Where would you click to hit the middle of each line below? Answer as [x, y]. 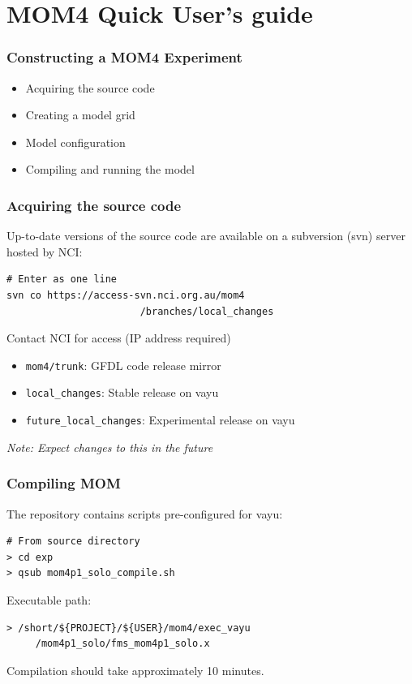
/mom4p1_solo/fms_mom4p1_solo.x [122, 644]
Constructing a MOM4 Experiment [124, 57]
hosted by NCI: [45, 251]
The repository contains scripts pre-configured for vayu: [145, 513]
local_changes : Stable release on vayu [122, 392]
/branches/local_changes [207, 311]
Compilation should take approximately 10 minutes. [135, 670]
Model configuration [75, 142]
